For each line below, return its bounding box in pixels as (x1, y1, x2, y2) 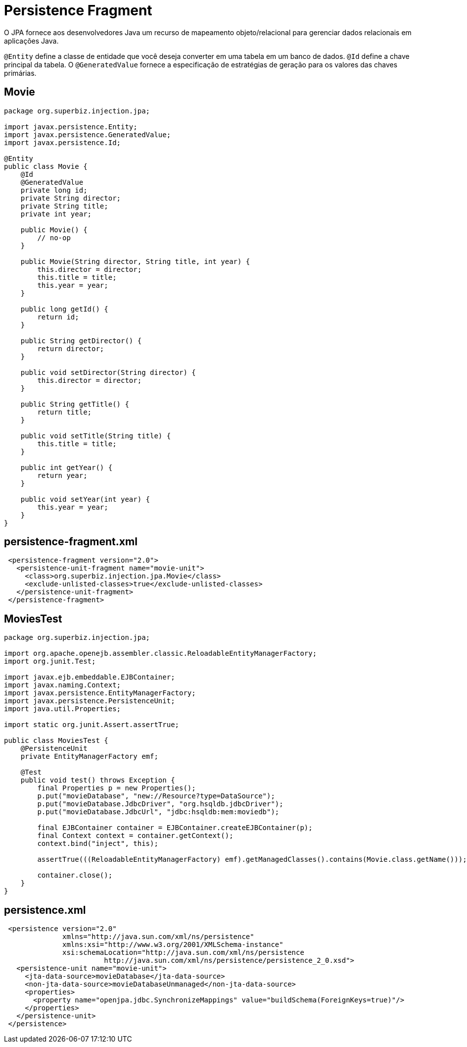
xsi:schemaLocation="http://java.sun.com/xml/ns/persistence (62, 948, 304, 957)
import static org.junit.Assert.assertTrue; (4, 721, 180, 729)
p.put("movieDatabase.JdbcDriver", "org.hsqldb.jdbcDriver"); (37, 800, 283, 808)
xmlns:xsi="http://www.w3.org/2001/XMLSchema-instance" (62, 941, 283, 949)
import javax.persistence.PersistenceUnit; (4, 697, 175, 705)
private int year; (20, 209, 92, 218)
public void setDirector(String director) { (20, 368, 196, 376)
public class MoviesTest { (4, 736, 108, 745)
